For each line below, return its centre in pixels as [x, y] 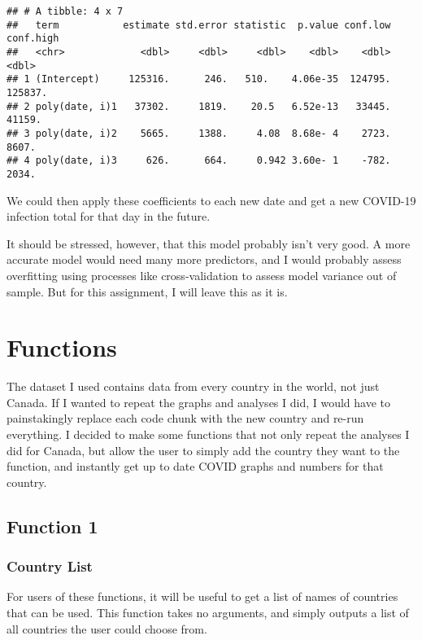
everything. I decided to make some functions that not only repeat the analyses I [208, 434]
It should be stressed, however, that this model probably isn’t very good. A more [209, 243]
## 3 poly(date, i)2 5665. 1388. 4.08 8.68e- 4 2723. [199, 133]
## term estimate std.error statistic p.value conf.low [199, 25]
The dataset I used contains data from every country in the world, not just [193, 386]
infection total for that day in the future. [109, 216]
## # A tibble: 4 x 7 [65, 11]
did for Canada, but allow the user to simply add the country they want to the [203, 450]
